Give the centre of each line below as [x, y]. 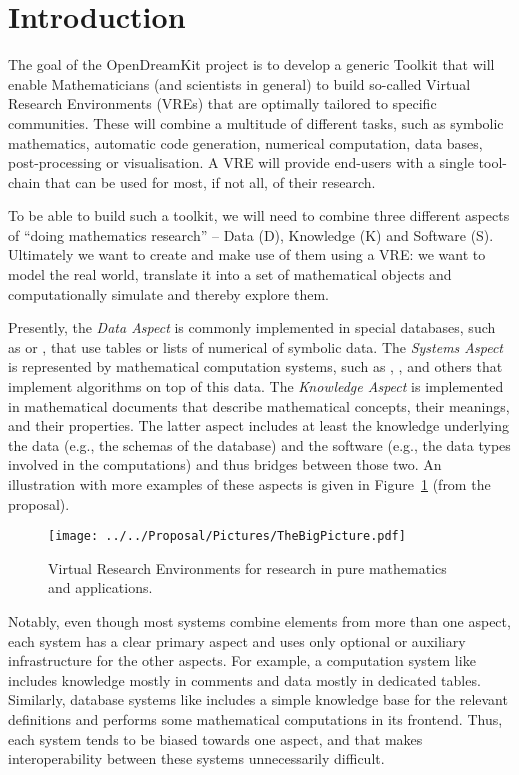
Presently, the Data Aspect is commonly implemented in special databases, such [252, 327]
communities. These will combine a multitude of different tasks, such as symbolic [256, 122]
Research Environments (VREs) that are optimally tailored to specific [222, 103]
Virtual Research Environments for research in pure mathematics [247, 567]
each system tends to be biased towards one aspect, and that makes [215, 738]
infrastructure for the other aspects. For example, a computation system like [242, 660]
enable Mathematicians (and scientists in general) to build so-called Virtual [239, 83]
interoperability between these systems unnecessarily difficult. [196, 758]
